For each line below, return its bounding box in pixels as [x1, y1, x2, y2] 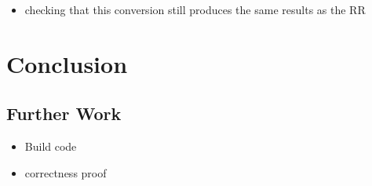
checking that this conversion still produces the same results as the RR [24, 2, 366, 17]
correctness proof [24, 164, 107, 181]
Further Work [6, 101, 122, 126]
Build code [24, 138, 77, 155]
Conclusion [6, 47, 128, 79]
